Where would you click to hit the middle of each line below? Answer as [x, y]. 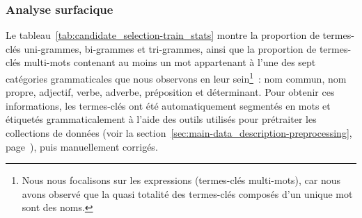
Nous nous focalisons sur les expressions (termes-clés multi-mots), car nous [181, 180]
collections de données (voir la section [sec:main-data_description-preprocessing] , [179, 133]
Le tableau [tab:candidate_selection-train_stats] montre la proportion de [163, 35]
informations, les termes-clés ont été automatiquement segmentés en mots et [168, 105]
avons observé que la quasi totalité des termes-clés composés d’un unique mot [187, 193]
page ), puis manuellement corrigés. [82, 146]
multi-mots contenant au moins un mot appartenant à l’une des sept [170, 62]
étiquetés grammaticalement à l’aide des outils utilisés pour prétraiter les [161, 119]
